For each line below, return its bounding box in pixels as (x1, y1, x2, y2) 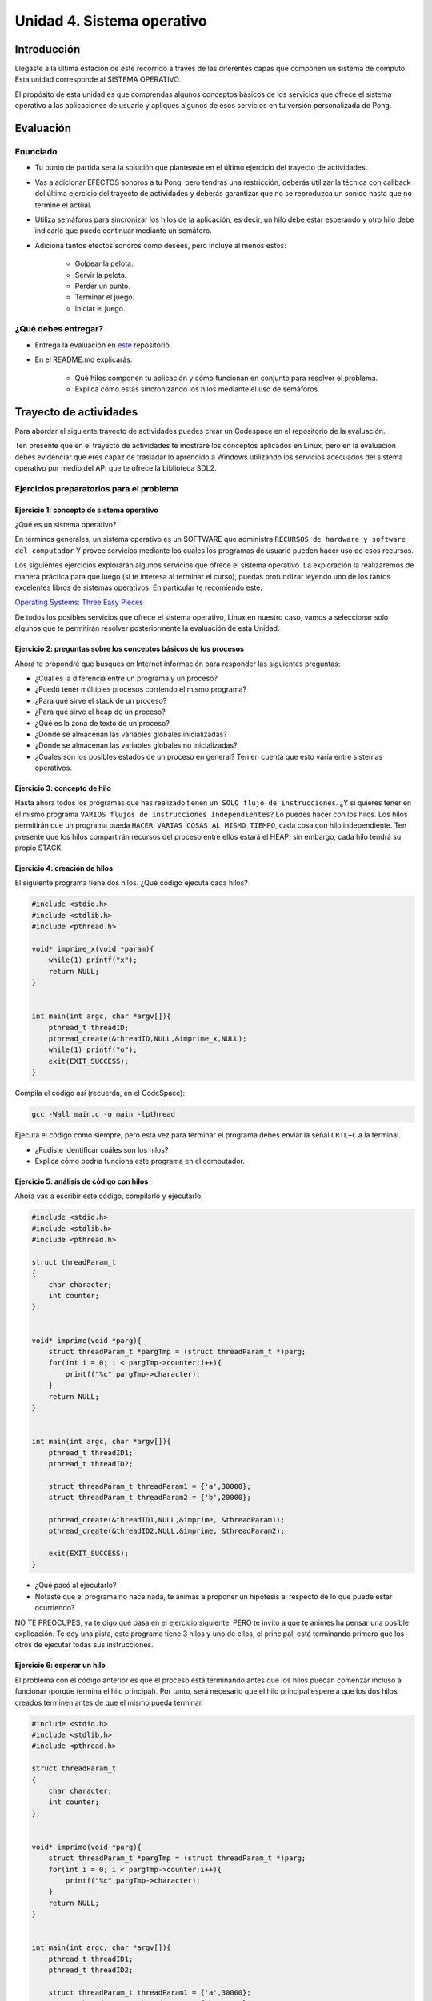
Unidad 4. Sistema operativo (14, 12, 207, 30)
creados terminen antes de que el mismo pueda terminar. (14, 1698, 204, 1707)
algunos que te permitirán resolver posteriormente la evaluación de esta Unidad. (14, 624, 280, 633)
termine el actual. (34, 200, 92, 210)
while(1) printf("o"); (48, 1045, 138, 1054)
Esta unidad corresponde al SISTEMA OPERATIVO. (14, 74, 182, 84)
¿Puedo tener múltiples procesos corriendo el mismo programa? (34, 684, 247, 694)
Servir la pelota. (74, 270, 127, 279)
